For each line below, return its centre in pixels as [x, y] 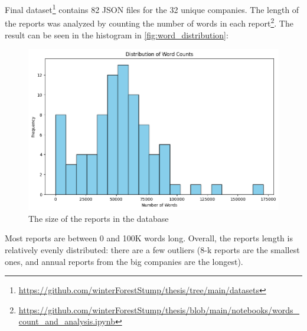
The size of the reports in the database [99, 218]
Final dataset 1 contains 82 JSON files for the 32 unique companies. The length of [152, 9]
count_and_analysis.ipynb [67, 321]
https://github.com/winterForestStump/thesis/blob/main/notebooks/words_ [159, 309]
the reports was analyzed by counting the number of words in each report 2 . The [149, 22]
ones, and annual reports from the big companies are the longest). [124, 261]
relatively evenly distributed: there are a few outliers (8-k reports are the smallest [152, 250]
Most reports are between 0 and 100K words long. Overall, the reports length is [149, 238]
